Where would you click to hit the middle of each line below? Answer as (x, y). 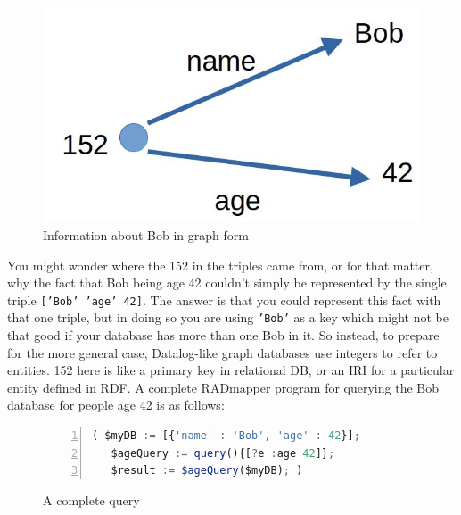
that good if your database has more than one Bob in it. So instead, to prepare (223, 335)
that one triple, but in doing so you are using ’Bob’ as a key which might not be (228, 317)
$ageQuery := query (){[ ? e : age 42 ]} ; (223, 453)
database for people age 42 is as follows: (116, 405)
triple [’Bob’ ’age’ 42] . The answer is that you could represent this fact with (224, 299)
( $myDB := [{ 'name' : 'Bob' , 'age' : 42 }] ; (226, 436)
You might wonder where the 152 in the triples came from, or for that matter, (220, 265)
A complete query (91, 499)
